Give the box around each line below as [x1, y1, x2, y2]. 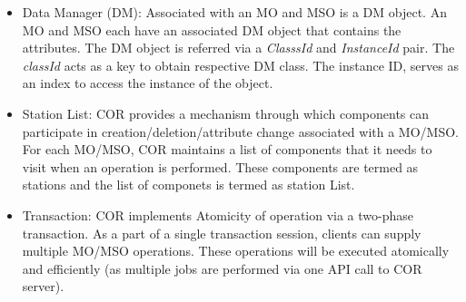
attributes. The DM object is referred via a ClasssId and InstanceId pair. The [22, 38, 455, 57]
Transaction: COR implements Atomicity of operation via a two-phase [22, 205, 414, 224]
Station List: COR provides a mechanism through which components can [22, 103, 430, 122]
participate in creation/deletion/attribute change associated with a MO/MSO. [22, 122, 459, 141]
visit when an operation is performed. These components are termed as [22, 157, 419, 176]
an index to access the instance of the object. [22, 73, 273, 93]
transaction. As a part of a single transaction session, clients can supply [22, 223, 421, 242]
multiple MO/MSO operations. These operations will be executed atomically [22, 241, 450, 260]
